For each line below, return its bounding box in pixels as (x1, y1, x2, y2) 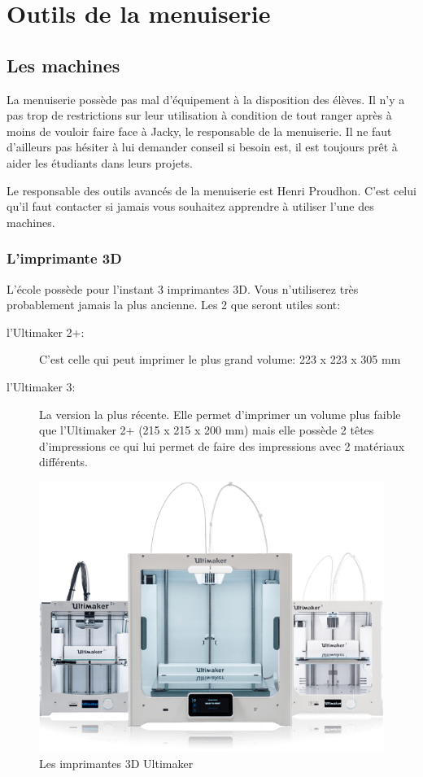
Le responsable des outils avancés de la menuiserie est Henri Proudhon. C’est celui (7, 181, 416, 199)
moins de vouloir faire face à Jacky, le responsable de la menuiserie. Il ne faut (7, 122, 392, 139)
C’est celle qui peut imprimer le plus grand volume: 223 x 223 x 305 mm (39, 351, 401, 368)
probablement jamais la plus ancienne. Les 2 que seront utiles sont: (7, 296, 341, 313)
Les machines (7, 52, 120, 77)
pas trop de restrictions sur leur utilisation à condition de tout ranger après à (7, 107, 392, 124)
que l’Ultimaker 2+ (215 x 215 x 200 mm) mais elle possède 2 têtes (39, 421, 374, 439)
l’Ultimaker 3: (7, 378, 76, 395)
